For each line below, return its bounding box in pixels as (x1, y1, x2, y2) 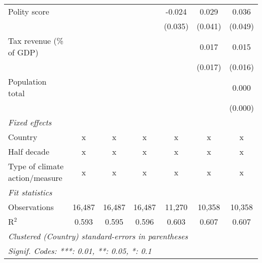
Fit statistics (8, 186, 52, 198)
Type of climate (8, 160, 64, 172)
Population (8, 76, 47, 87)
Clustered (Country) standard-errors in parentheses (8, 230, 188, 242)
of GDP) (8, 46, 39, 58)
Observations (8, 201, 54, 213)
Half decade (8, 146, 49, 157)
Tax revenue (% (8, 35, 63, 46)
